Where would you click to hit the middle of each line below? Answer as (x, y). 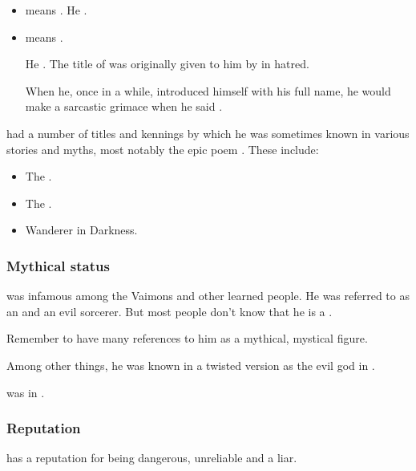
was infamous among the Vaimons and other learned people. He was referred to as (208, 296)
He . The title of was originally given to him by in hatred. (167, 64)
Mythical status (58, 265)
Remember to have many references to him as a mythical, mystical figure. (187, 338)
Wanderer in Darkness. (81, 230)
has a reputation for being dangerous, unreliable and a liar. (152, 458)
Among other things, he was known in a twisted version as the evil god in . (191, 365)
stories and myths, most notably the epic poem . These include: (163, 149)
